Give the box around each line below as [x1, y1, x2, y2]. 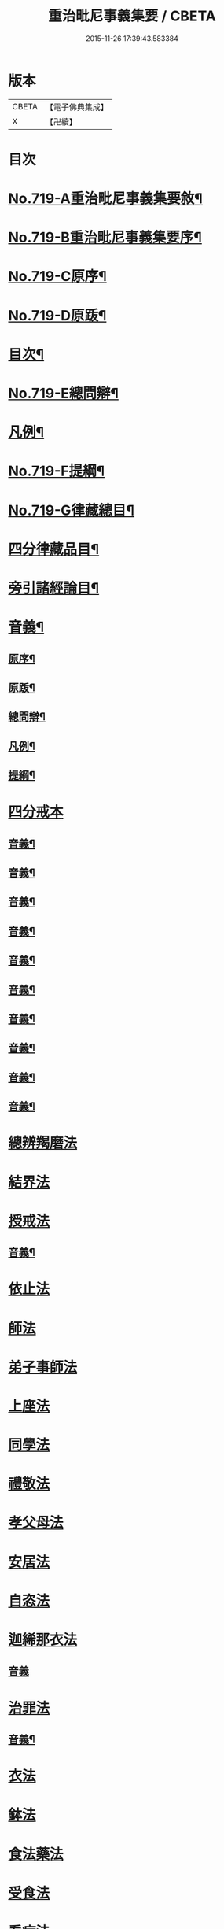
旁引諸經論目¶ [8, 579, 100, 597]
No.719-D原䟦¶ [8, 306, 107, 324]
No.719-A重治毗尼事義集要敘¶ [8, 190, 203, 208]
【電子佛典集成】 [45, 102, 108, 113]
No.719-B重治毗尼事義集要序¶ [8, 229, 203, 246]
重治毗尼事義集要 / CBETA [48, 7, 216, 25]
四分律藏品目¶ [8, 540, 100, 558]
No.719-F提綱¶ [8, 462, 105, 480]
